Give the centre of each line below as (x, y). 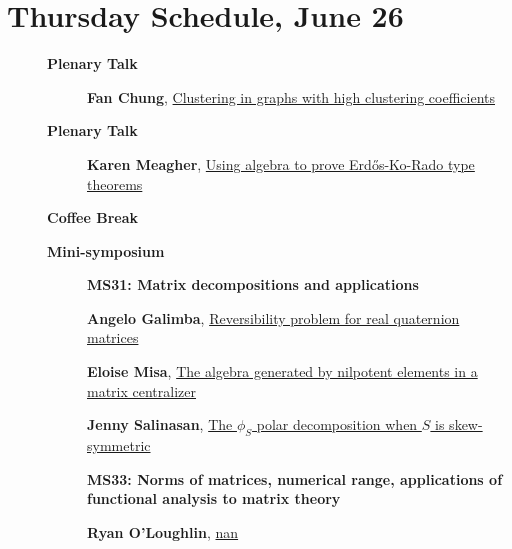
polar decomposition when (337, 424)
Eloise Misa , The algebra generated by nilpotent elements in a (282, 371)
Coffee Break (92, 217)
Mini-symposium (106, 250)
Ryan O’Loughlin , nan (163, 531)
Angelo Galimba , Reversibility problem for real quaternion (273, 317)
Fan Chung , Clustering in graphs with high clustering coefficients (291, 96)
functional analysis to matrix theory (214, 498)
